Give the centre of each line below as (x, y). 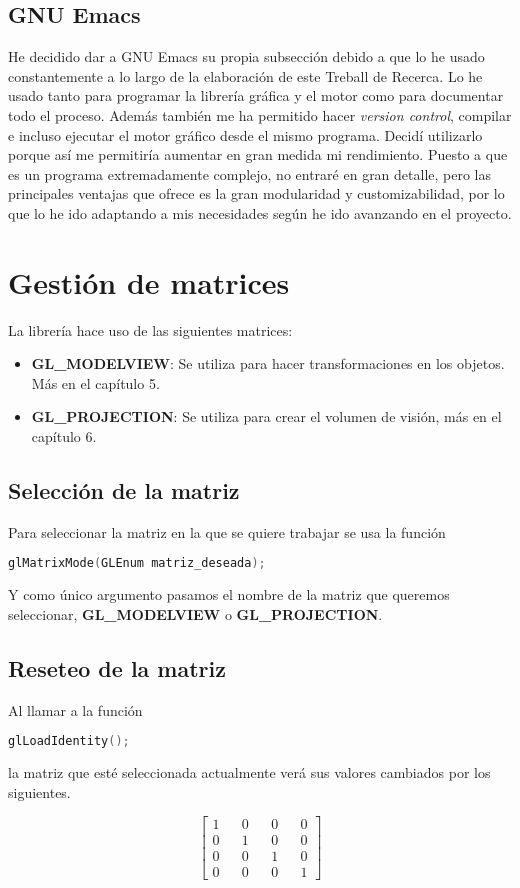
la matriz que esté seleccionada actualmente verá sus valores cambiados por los (249, 772)
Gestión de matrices (149, 281)
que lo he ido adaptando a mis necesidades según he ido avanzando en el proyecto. (260, 212)
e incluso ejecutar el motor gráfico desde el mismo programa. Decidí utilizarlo (245, 134)
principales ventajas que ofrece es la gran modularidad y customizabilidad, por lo (256, 193)
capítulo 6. (64, 436)
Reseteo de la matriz (117, 667)
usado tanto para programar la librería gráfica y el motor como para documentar (256, 95)
